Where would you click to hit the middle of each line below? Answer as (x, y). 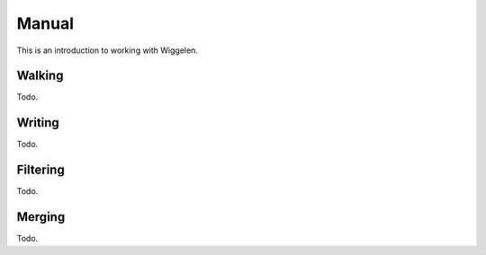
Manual (45, 23)
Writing (38, 123)
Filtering (40, 170)
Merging (41, 217)
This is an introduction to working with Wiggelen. (107, 50)
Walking (40, 76)
